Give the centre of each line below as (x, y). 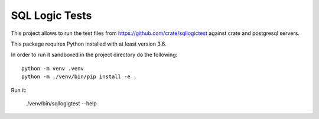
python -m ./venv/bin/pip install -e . (79, 77)
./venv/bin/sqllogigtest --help (61, 103)
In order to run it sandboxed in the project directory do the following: (94, 55)
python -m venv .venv (53, 68)
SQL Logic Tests (51, 15)
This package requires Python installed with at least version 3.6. (89, 44)
